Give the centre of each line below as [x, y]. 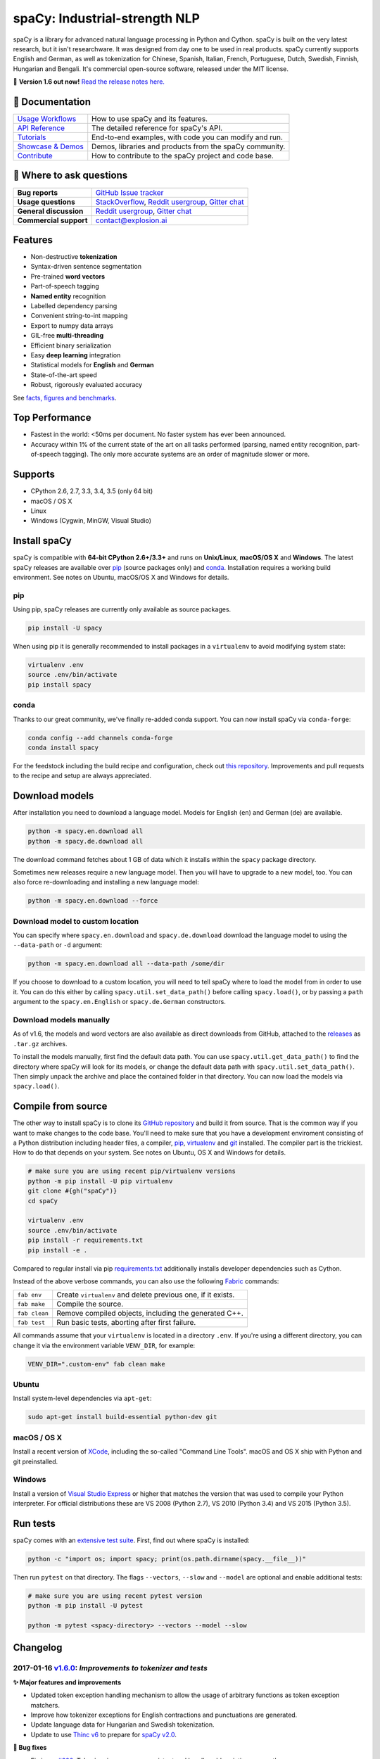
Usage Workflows [47, 119]
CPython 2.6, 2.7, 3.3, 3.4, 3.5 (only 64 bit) [92, 491]
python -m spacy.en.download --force [93, 901]
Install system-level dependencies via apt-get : [82, 1398]
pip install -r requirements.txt [85, 1240]
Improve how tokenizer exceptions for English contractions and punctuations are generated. [164, 1715]
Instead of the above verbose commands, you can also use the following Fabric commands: [146, 1281]
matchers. [45, 1705]
